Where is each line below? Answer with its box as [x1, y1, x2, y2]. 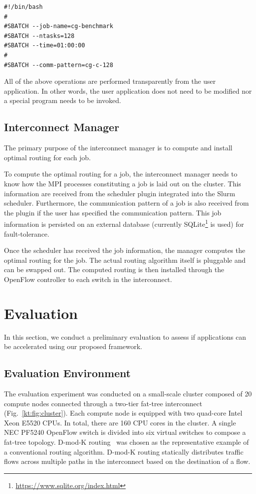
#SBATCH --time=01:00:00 [4, 42, 85, 49]
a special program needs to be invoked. [4, 95, 121, 106]
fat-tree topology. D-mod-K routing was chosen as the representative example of [4, 437, 249, 447]
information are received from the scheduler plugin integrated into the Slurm [4, 188, 235, 198]
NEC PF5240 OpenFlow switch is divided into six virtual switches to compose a [4, 427, 246, 437]
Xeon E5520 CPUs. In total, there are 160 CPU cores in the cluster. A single [4, 417, 236, 427]
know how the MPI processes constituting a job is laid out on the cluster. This [4, 178, 241, 188]
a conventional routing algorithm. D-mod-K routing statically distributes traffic [4, 446, 244, 457]
